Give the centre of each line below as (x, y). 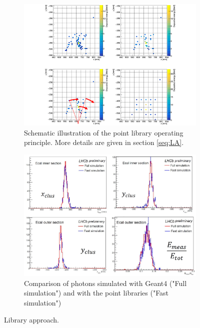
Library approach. (32, 319)
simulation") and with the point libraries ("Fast (96, 293)
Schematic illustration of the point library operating (104, 132)
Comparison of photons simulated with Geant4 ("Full (105, 283)
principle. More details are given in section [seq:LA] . (104, 142)
